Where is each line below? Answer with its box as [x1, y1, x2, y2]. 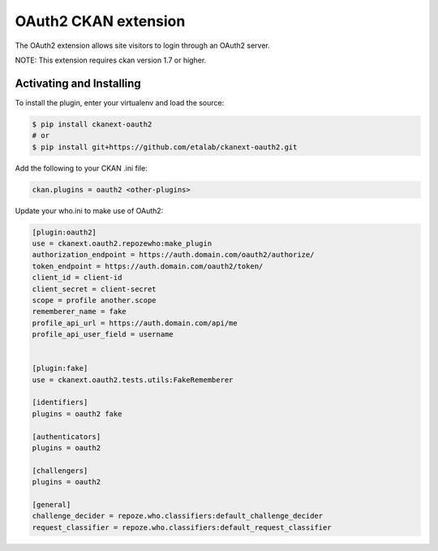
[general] [32, 500, 71, 509]
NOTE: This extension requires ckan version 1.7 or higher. [15, 55, 207, 65]
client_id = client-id [32, 273, 122, 282]
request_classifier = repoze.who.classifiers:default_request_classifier [32, 523, 332, 532]
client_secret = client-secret [32, 284, 157, 294]
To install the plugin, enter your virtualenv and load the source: [15, 97, 225, 107]
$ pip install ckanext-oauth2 [32, 119, 152, 129]
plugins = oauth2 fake [32, 409, 122, 418]
